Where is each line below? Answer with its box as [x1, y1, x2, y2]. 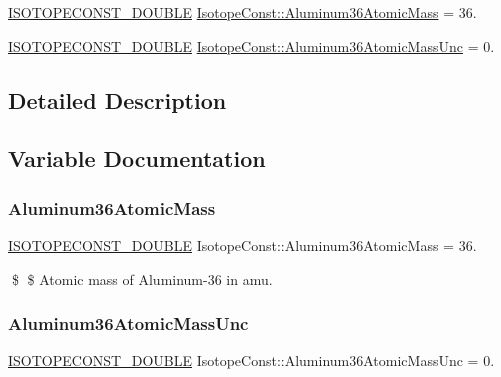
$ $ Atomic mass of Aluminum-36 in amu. [11, 268, 273, 289]
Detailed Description [8, 84, 227, 115]
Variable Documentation [8, 143, 266, 174]
